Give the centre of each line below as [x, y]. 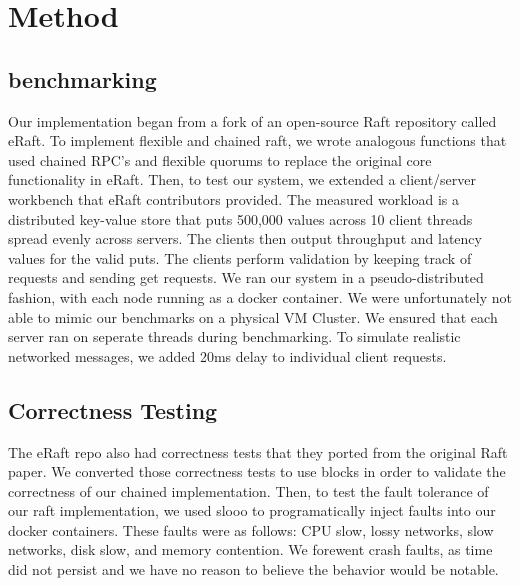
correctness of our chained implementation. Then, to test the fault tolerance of [248, 490]
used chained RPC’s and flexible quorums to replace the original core [220, 159]
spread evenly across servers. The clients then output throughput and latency [245, 238]
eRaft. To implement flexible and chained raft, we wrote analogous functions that [257, 140]
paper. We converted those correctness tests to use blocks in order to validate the [257, 471]
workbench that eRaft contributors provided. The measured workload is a [234, 198]
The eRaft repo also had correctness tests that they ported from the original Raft [258, 451]
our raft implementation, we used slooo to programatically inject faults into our [252, 510]
